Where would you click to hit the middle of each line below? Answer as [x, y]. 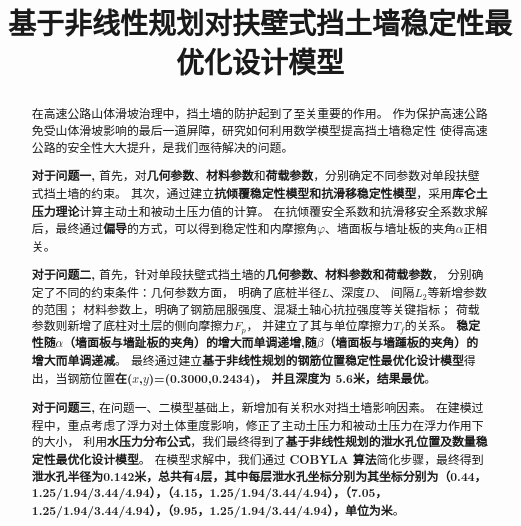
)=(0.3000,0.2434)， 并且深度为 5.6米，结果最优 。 [292, 378]
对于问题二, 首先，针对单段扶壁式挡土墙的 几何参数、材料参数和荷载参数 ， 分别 [251, 275]
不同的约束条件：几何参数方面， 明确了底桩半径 [188, 292]
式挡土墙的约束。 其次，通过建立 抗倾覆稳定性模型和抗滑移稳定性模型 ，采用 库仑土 [259, 193]
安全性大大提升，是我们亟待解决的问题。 [180, 146]
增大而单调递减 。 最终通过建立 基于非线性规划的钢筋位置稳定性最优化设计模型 [247, 360]
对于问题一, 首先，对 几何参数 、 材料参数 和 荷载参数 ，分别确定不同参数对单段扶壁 [255, 176]
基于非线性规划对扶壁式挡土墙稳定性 [246, 22]
